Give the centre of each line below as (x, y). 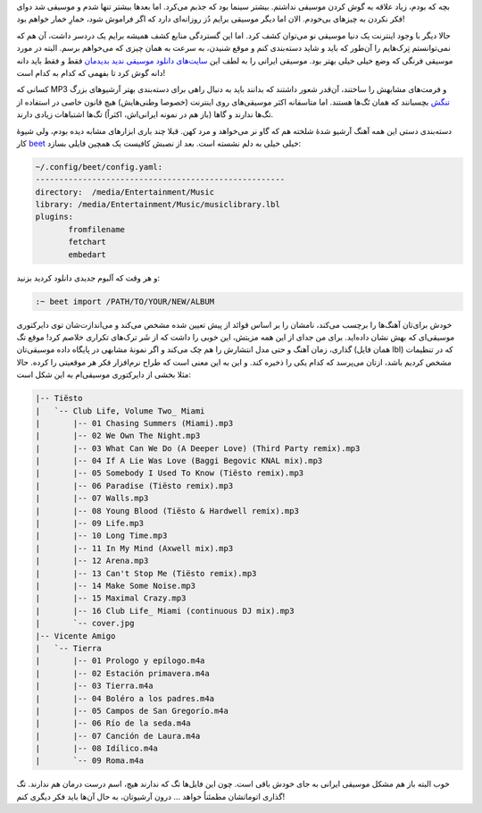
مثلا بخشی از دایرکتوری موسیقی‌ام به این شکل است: (104, 374)
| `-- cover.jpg (85, 624)
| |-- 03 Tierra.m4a (94, 686)
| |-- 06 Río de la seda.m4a (113, 723)
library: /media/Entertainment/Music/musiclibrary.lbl (158, 205)
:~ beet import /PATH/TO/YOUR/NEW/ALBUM (125, 301)
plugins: (54, 217)
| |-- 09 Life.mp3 (90, 524)
